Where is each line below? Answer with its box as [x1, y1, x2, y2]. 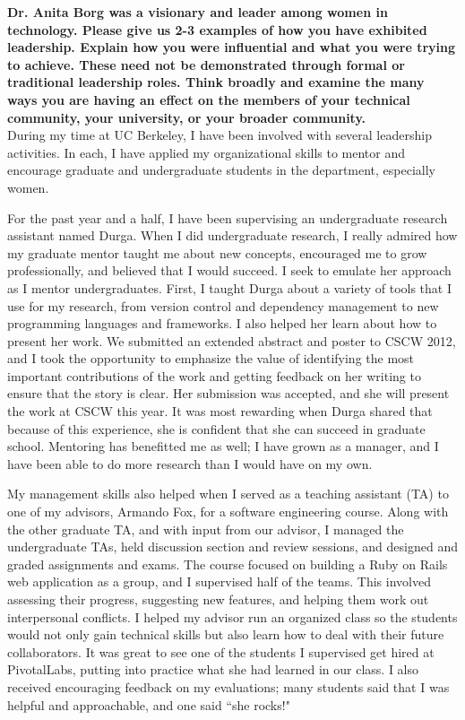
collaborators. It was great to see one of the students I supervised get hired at [7, 642, 435, 661]
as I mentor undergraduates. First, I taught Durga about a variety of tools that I [7, 278, 452, 297]
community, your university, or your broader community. [7, 108, 366, 126]
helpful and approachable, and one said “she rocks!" [7, 695, 290, 714]
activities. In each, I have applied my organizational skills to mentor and [7, 143, 406, 161]
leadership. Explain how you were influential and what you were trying [7, 38, 456, 56]
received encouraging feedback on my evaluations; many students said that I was [7, 677, 450, 696]
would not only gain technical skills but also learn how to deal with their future [7, 625, 444, 644]
